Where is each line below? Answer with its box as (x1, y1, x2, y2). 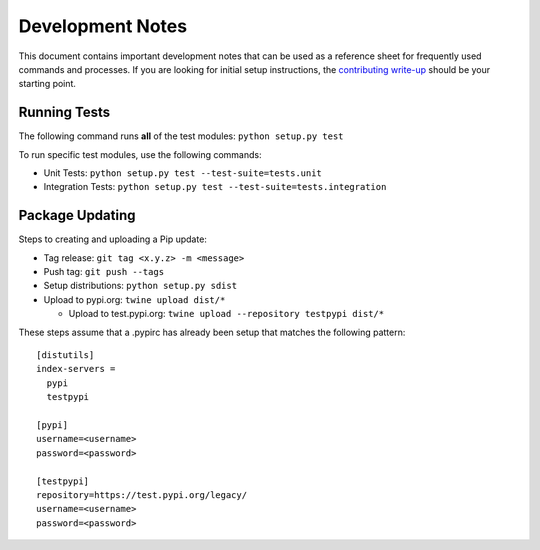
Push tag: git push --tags (43, 266, 165, 278)
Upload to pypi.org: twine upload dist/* (43, 293, 226, 305)
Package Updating (18, 207, 136, 224)
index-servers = (36, 363, 116, 375)
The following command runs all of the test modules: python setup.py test (18, 130, 344, 142)
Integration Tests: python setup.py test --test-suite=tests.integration (43, 181, 387, 193)
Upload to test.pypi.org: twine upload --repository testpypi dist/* (68, 308, 385, 320)
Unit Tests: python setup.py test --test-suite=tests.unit (43, 167, 322, 179)
